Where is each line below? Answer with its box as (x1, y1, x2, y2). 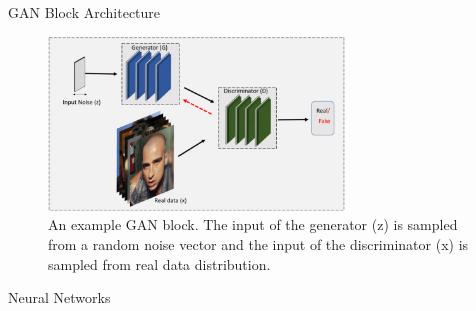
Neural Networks (8, 287, 111, 308)
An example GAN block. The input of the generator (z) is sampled (48, 214, 458, 235)
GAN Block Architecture (8, 2, 161, 22)
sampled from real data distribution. (48, 253, 271, 274)
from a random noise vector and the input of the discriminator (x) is (48, 234, 469, 255)
